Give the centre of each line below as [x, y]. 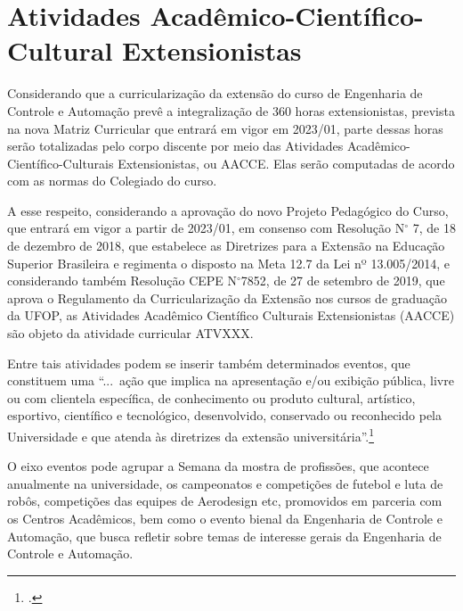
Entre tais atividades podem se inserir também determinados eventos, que [209, 363]
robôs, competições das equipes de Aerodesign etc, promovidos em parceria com [225, 501]
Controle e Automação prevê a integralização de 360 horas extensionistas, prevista [231, 110]
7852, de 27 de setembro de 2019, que [343, 281]
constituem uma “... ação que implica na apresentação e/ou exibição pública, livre [231, 380]
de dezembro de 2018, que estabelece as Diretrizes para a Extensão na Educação [226, 246]
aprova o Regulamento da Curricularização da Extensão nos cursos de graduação [227, 297]
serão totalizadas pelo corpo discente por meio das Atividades [175, 146]
